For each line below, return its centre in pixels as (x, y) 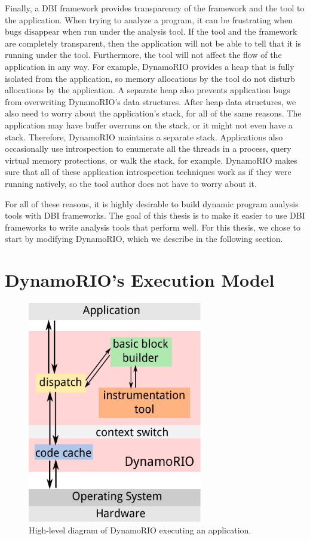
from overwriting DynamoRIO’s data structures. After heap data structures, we (151, 101)
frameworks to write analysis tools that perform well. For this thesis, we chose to (153, 227)
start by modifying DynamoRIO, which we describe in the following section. (144, 239)
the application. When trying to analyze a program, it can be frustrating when (149, 19)
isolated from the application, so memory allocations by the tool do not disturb (150, 78)
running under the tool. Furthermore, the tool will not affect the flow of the (143, 55)
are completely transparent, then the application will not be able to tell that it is (153, 43)
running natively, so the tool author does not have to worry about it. (131, 183)
